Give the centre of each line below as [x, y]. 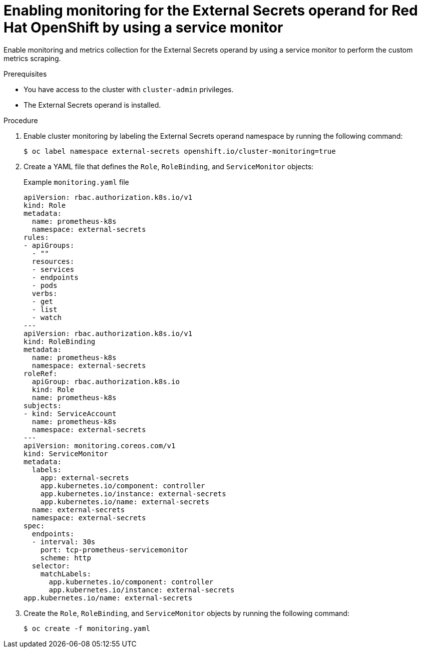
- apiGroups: [49, 245]
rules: [36, 237]
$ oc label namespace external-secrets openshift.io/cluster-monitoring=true [180, 151]
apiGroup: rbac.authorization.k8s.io [106, 381]
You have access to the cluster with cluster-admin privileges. [129, 89]
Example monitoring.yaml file [76, 182]
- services [53, 269]
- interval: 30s [64, 542]
